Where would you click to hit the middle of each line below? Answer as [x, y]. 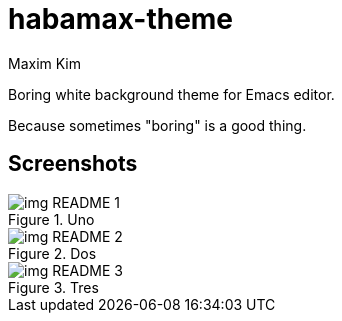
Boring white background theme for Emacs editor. [171, 94]
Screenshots [73, 164]
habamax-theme [121, 19]
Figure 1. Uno [51, 219]
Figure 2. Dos [52, 253]
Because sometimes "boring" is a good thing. [157, 125]
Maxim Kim [45, 63]
